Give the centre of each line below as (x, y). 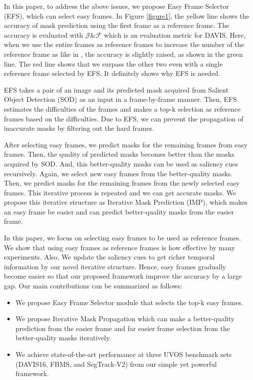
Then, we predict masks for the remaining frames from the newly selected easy (122, 183)
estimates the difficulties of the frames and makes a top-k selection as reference (122, 108)
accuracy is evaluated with (44, 35)
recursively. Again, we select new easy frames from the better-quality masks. (118, 173)
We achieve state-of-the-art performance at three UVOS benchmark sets (124, 354)
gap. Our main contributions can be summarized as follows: (93, 286)
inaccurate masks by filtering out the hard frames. (79, 128)
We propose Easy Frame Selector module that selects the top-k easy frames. (129, 302)
